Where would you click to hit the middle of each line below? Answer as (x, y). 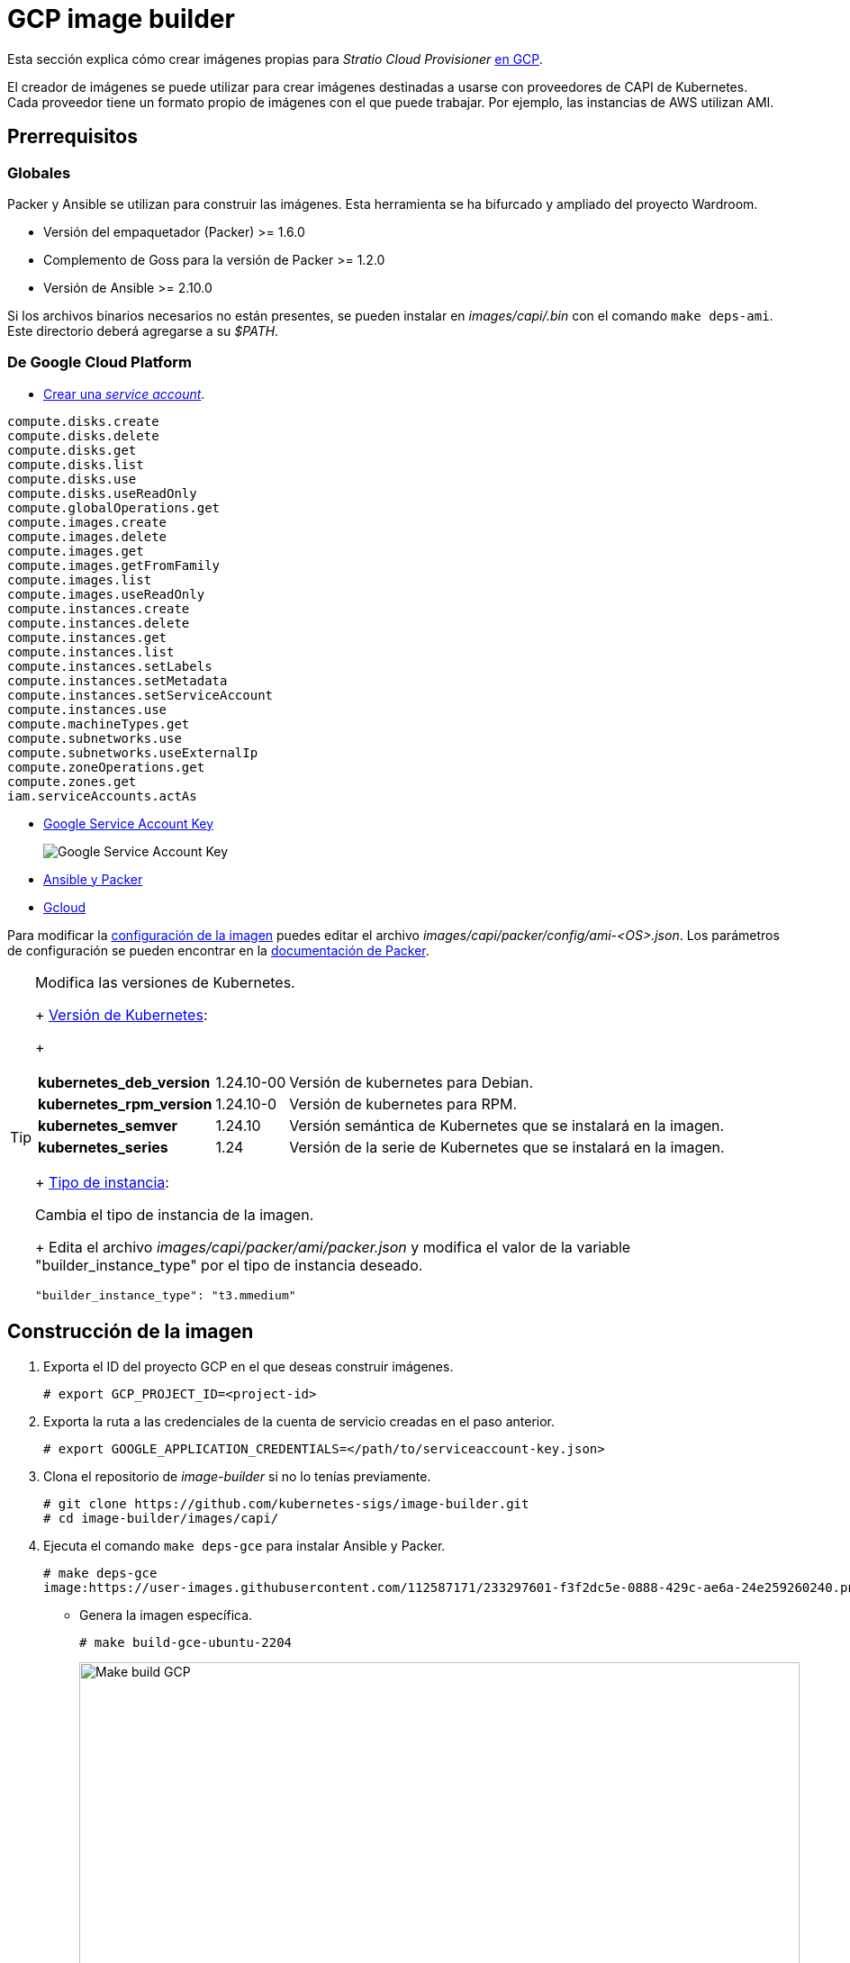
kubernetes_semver (108, 1125)
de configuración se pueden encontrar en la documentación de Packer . (218, 950)
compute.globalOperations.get (114, 507)
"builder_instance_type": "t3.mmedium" (166, 1295)
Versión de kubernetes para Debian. (411, 1082)
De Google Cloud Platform (100, 362)
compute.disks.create (83, 421)
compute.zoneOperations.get (106, 767)
